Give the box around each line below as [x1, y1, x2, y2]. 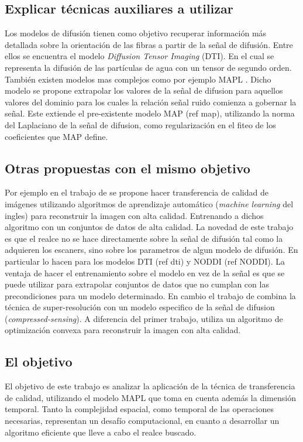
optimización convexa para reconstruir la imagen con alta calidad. [5, 324, 241, 336]
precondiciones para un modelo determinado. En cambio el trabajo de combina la [5, 289, 296, 301]
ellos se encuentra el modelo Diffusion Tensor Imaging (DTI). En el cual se [5, 50, 274, 62]
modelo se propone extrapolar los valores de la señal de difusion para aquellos [5, 84, 283, 97]
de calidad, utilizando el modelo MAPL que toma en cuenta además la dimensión [5, 391, 296, 403]
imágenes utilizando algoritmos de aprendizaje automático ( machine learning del [5, 197, 294, 210]
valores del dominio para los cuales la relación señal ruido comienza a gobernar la [5, 95, 297, 108]
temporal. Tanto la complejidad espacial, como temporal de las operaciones [5, 403, 274, 415]
